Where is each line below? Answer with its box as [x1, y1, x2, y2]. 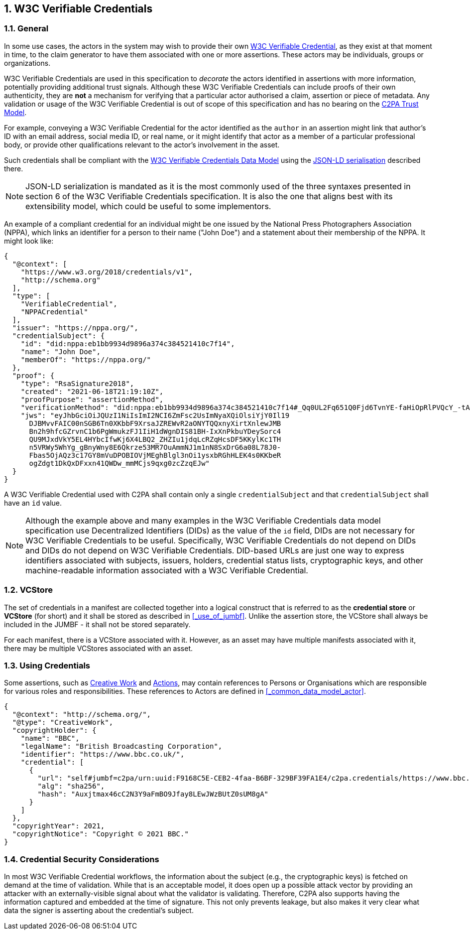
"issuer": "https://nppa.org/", [12, 323, 138, 332]
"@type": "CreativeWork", [12, 718, 114, 727]
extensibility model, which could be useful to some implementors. [25, 201, 271, 211]
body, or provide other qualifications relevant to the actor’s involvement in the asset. [4, 140, 280, 149]
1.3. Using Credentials [4, 660, 91, 670]
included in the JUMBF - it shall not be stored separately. [4, 620, 191, 629]
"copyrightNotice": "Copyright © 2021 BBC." [12, 830, 189, 838]
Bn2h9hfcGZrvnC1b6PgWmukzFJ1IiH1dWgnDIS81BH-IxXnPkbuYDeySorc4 [29, 427, 281, 435]
